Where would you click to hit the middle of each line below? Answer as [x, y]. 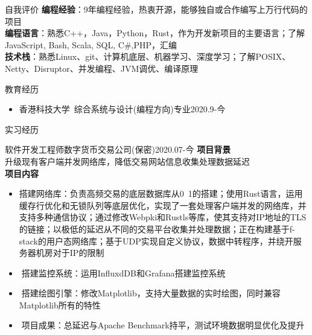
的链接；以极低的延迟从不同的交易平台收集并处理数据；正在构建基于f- [157, 228]
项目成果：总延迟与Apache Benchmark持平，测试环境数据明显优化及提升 [163, 325]
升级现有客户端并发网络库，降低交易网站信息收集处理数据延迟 [127, 161]
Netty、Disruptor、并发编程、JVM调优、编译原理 [102, 68]
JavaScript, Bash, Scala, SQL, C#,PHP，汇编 [91, 44]
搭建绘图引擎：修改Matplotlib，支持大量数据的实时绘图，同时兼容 [151, 293]
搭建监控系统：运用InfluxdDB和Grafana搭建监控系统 [123, 273]
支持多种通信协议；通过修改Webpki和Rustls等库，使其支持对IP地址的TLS [163, 217]
